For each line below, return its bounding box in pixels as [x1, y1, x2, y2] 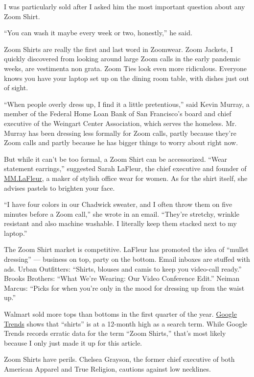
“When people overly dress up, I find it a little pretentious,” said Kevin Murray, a [4, 99, 250, 109]
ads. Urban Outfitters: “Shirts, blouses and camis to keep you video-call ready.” [4, 263, 242, 274]
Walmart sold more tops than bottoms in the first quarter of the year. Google [4, 309, 237, 319]
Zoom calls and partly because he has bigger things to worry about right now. [4, 137, 238, 148]
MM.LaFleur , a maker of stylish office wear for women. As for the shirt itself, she [4, 173, 248, 183]
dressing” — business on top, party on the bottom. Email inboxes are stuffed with [4, 254, 250, 264]
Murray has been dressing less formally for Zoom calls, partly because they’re [4, 127, 236, 138]
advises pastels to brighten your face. [4, 182, 115, 193]
